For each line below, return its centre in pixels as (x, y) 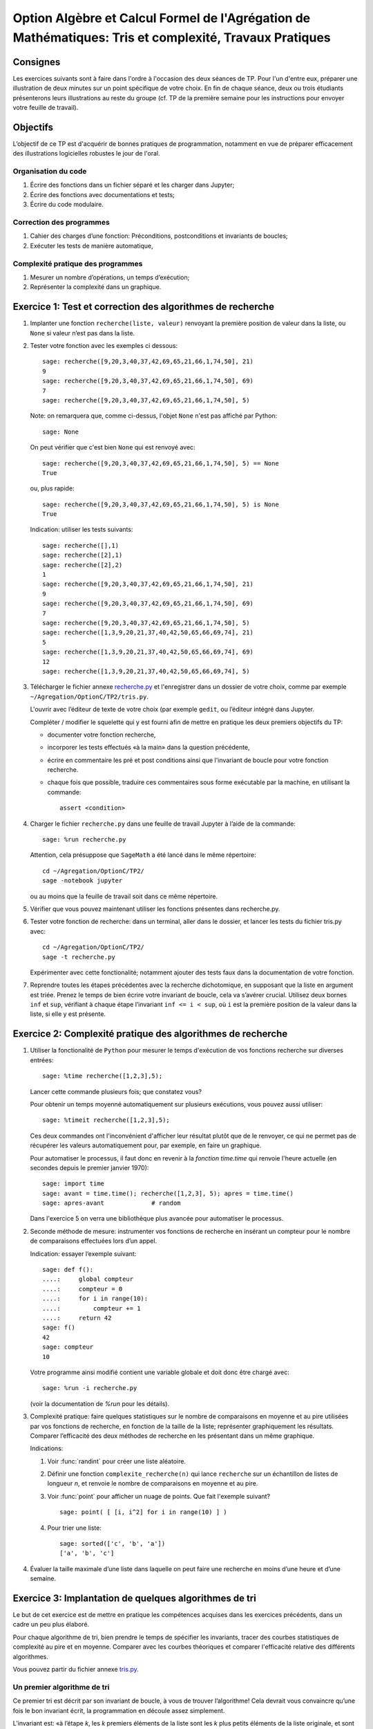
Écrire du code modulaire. (67, 205)
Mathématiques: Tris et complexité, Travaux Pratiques (172, 37)
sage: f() (59, 1328)
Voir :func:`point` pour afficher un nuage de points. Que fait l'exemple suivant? (159, 1496)
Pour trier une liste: (74, 1528)
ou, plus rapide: (52, 488)
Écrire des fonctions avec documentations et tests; (103, 194)
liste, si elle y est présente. (68, 1014)
